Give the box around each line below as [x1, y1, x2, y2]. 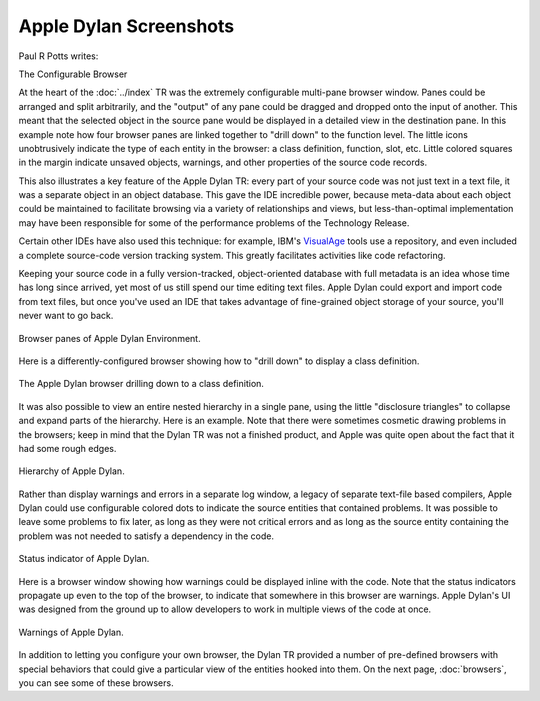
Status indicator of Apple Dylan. [18, 553, 150, 565]
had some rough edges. [18, 442, 117, 454]
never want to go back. [18, 310, 114, 322]
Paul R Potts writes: [18, 50, 99, 62]
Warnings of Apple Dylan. [18, 626, 124, 638]
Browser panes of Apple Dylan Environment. [18, 332, 201, 344]
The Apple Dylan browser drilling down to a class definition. [18, 378, 265, 390]
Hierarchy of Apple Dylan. [18, 465, 125, 477]
